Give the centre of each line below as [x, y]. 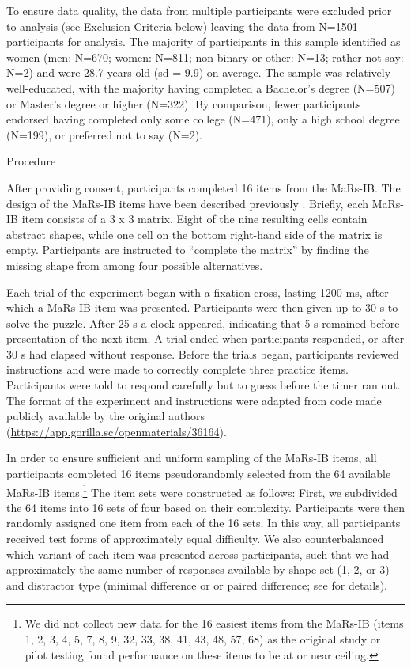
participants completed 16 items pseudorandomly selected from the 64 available [199, 474]
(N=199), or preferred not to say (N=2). [104, 134]
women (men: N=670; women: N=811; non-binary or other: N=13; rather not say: [205, 57]
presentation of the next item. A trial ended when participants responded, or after [205, 338]
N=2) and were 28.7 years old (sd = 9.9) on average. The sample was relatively [199, 72]
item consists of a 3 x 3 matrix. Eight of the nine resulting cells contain [194, 219]
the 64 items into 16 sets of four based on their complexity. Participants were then [205, 507]
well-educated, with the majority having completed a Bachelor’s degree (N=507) [201, 87]
